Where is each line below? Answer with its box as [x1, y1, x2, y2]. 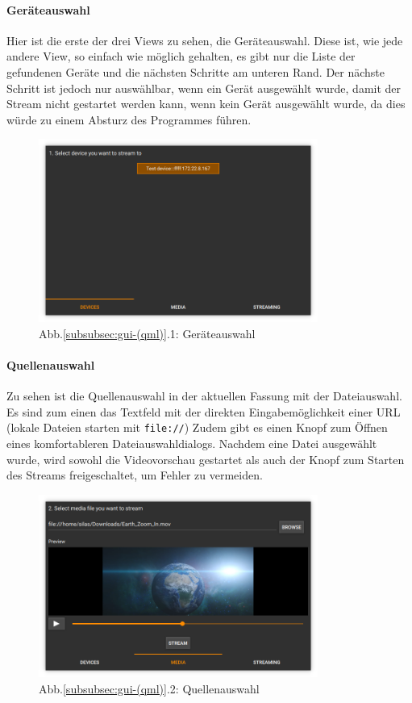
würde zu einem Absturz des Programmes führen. [6, 111, 252, 128]
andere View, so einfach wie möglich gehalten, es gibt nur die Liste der [6, 48, 356, 65]
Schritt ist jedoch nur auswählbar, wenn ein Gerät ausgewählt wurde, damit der [6, 79, 402, 96]
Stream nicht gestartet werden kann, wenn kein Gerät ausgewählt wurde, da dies [6, 95, 406, 112]
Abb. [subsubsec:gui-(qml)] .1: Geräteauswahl [39, 324, 256, 341]
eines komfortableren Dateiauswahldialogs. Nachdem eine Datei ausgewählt [6, 434, 377, 451]
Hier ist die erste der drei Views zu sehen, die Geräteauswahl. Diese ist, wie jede [6, 31, 403, 48]
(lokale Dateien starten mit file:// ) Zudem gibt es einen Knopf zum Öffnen [6, 419, 388, 436]
